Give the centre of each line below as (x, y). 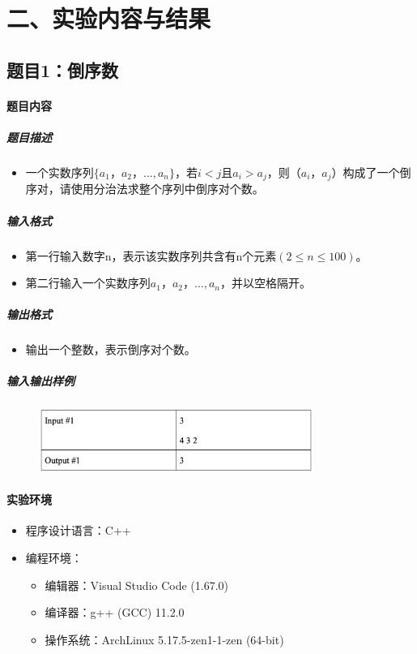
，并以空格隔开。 (266, 283)
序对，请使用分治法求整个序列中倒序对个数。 (145, 189)
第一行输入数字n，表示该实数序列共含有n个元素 (151, 255)
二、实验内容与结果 (109, 18)
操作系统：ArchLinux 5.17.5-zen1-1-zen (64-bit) (164, 639)
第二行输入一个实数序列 (88, 283)
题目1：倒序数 (63, 69)
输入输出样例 (40, 381)
